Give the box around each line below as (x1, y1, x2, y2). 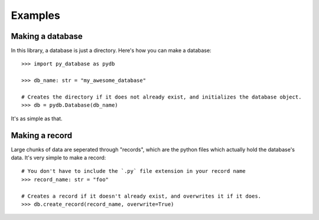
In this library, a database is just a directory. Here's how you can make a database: (11, 47, 212, 54)
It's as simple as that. (11, 115, 63, 122)
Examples (11, 9, 60, 22)
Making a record (11, 130, 73, 140)
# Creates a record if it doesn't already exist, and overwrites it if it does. (21, 192, 262, 199)
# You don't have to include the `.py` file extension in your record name (21, 168, 246, 175)
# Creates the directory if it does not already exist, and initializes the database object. (21, 94, 302, 100)
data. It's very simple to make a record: (11, 154, 106, 162)
